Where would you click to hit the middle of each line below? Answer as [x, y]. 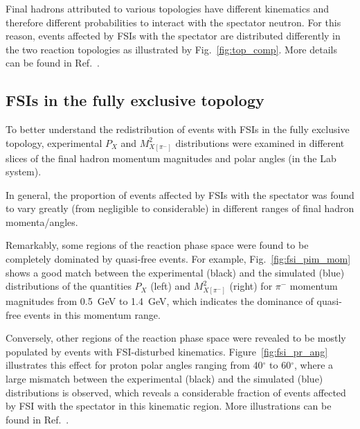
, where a [314, 365]
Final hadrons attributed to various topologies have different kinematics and [167, 8]
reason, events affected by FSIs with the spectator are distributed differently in [173, 36]
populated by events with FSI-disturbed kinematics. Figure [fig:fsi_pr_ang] [167, 351]
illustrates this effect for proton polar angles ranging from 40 [134, 365]
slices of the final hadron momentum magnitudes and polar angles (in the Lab [171, 158]
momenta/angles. [42, 221]
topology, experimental [54, 142]
